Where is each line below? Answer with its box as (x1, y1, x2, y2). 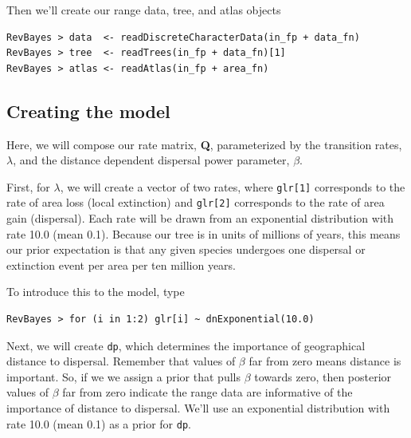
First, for (6, 178, 50, 195)
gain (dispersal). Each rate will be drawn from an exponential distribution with (6, 210, 394, 227)
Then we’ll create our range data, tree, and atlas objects (6, 2, 281, 18)
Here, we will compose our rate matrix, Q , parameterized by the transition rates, (6, 136, 402, 152)
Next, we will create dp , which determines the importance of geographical (6, 337, 366, 353)
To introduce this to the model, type (6, 283, 185, 300)
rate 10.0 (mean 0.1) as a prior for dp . (6, 415, 191, 432)
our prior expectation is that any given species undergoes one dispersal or (6, 241, 366, 258)
